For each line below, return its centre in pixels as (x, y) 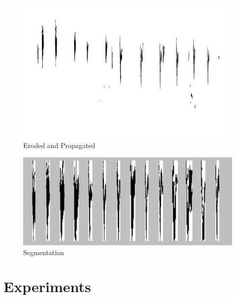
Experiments (47, 286)
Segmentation (44, 252)
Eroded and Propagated (59, 145)
